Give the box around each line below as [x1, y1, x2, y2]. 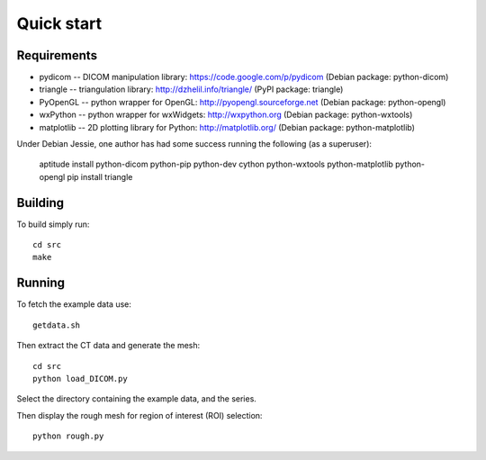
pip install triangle [67, 171, 133, 182]
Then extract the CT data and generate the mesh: [16, 340, 201, 351]
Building [16, 194, 65, 211]
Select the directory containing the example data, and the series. [16, 393, 256, 404]
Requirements [16, 48, 98, 63]
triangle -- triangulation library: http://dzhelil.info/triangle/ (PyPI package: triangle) [39, 84, 344, 95]
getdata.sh [32, 320, 81, 330]
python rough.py [32, 431, 104, 441]
